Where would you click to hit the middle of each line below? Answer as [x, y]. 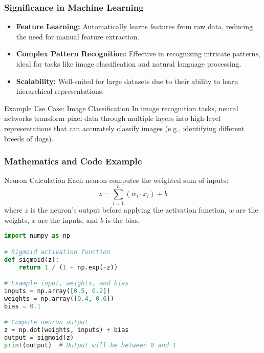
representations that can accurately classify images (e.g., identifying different [124, 128]
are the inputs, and [68, 220]
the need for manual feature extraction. [78, 36]
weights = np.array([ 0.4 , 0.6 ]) [59, 298]
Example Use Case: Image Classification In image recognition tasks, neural [121, 108]
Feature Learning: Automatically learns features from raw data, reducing [134, 26]
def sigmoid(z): [32, 259]
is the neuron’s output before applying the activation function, [128, 210]
